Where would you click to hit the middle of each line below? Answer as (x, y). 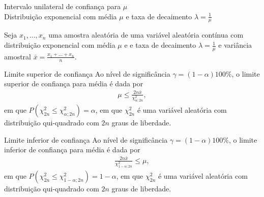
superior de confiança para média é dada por (74, 84)
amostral (18, 56)
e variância (235, 45)
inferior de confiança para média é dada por (72, 150)
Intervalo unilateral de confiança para (63, 6)
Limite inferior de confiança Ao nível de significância (86, 139)
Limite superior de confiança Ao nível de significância (87, 73)
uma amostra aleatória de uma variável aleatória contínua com (146, 35)
